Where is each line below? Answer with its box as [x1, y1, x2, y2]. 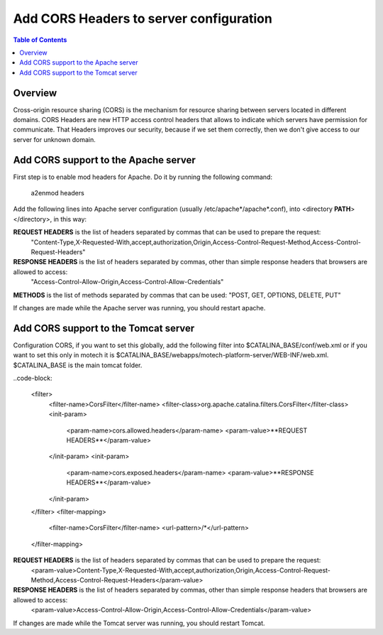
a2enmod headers [30, 189, 84, 197]
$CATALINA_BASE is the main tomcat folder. [13, 361, 143, 369]
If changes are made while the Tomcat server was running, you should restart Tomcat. [13, 619, 265, 627]
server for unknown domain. [13, 135, 96, 143]
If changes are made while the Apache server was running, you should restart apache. [13, 304, 266, 312]
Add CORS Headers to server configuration [13, 11, 272, 26]
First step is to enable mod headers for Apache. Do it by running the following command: [13, 173, 273, 181]
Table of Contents [13, 36, 67, 44]
